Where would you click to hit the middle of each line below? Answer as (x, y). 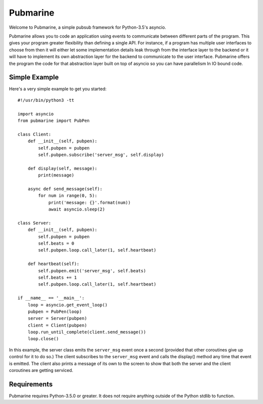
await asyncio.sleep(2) (77, 209)
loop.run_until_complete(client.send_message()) (87, 332)
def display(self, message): (62, 168)
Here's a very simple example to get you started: (58, 89)
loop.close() (43, 339)
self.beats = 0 (56, 243)
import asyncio (36, 114)
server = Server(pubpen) (57, 318)
